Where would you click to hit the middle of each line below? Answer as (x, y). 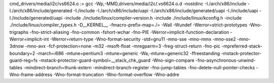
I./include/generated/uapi (36, 18)
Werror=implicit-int (29, 39)
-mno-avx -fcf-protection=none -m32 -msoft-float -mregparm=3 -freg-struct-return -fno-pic (123, 46)
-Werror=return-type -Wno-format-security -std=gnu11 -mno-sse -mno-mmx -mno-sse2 (143, 39)
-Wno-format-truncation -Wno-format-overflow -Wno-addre (116, 74)
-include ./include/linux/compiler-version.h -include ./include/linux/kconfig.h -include (153, 18)
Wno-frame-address (31, 74)
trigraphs (19, 32)
